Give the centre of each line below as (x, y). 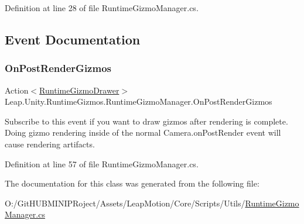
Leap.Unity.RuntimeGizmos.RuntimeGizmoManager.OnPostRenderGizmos (139, 101)
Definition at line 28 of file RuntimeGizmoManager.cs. (102, 8)
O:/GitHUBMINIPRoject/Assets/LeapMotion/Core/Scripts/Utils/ (125, 203)
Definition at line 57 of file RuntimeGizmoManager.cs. (102, 163)
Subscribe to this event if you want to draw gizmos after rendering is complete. (146, 121)
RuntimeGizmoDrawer (79, 90)
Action (17, 90)
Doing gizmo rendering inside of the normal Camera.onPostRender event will (143, 132)
